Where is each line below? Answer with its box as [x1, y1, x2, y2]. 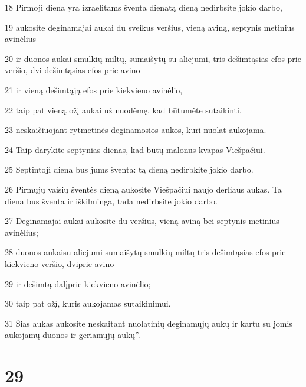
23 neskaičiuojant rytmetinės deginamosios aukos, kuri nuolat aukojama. [5, 123, 266, 136]
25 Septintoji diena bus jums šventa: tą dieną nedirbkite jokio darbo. [5, 163, 254, 175]
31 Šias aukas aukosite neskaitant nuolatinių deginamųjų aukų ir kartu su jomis [5, 317, 292, 329]
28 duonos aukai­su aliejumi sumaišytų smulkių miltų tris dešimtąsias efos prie [5, 246, 286, 258]
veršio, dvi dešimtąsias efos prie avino [5, 64, 140, 76]
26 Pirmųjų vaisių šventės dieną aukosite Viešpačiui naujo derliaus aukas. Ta [5, 183, 282, 195]
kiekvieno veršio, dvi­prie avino [5, 257, 114, 269]
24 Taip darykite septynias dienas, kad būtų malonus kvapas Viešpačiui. [5, 143, 265, 155]
